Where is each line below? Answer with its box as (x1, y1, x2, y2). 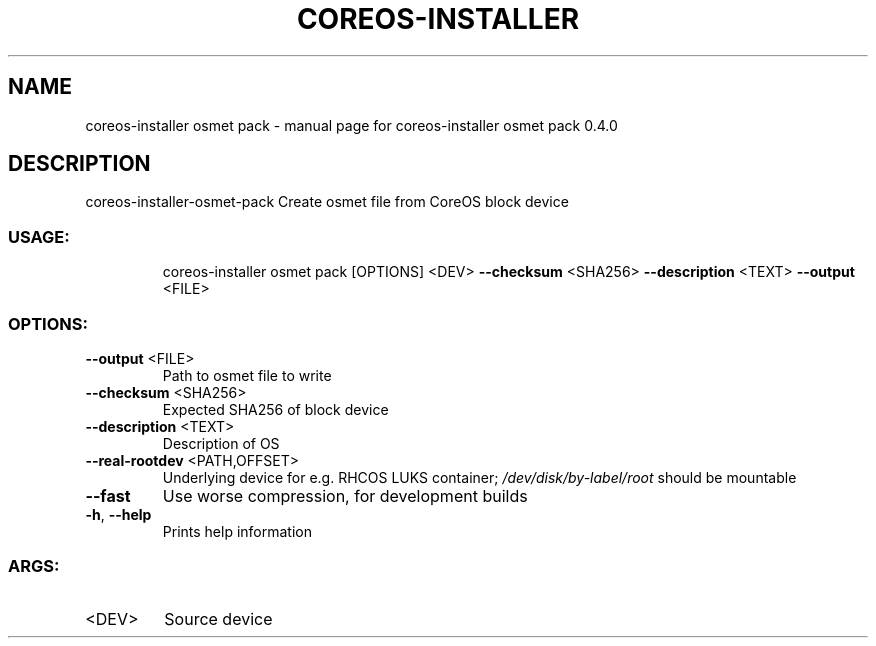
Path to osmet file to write (162, 366, 332, 384)
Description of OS (162, 434, 280, 452)
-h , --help (85, 505, 152, 523)
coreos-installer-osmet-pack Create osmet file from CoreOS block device (85, 193, 569, 211)
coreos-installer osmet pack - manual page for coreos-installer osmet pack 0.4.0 (85, 116, 618, 134)
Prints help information (162, 522, 312, 540)
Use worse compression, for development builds (162, 485, 528, 506)
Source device (164, 608, 273, 629)
